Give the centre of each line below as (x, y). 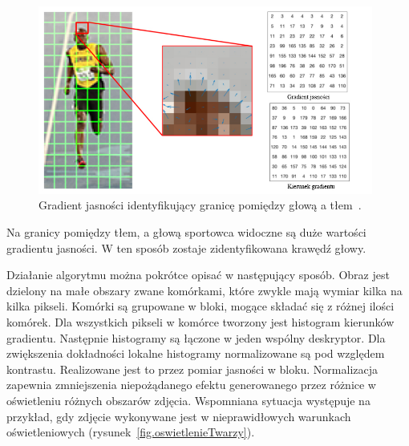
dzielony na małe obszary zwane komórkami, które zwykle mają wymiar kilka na (204, 290)
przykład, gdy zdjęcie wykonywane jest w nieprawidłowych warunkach (179, 416)
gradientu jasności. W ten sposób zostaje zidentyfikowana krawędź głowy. (186, 247)
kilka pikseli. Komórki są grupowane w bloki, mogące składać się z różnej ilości (200, 306)
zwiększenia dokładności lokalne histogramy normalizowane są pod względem (196, 353)
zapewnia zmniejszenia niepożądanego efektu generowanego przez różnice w (191, 385)
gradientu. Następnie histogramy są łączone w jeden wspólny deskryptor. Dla (196, 337)
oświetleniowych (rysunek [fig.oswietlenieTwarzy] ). (131, 432)
